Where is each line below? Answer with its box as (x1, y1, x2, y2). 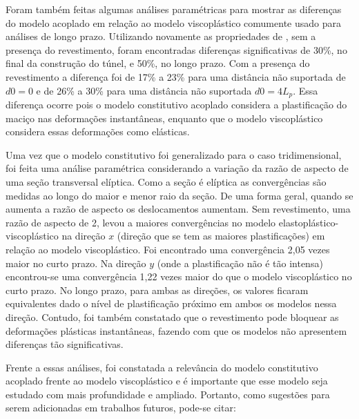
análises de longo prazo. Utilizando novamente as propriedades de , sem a (6, 29, 316, 43)
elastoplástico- (278, 215, 339, 229)
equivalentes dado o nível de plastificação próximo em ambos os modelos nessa (6, 296, 337, 311)
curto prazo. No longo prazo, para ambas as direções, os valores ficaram (6, 282, 309, 297)
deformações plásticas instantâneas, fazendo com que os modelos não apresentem (6, 323, 347, 338)
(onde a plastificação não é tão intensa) (157, 255, 323, 270)
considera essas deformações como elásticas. (6, 124, 190, 139)
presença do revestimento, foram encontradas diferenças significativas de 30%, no (6, 42, 347, 57)
